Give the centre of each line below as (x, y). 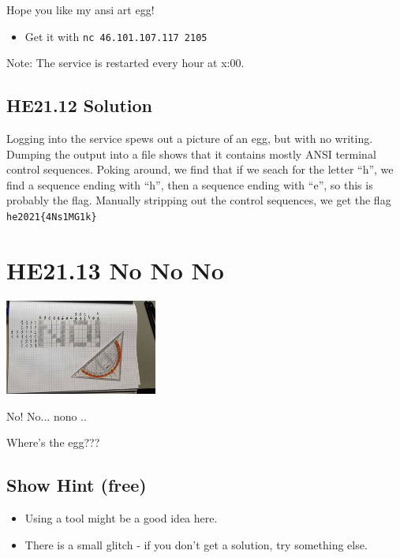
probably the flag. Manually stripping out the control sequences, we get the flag (199, 200)
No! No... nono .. (47, 416)
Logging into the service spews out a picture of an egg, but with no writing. (190, 139)
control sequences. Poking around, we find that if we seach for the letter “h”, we (200, 169)
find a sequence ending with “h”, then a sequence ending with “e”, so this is (190, 184)
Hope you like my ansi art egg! (80, 9)
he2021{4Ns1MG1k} (52, 217)
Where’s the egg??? (53, 442)
